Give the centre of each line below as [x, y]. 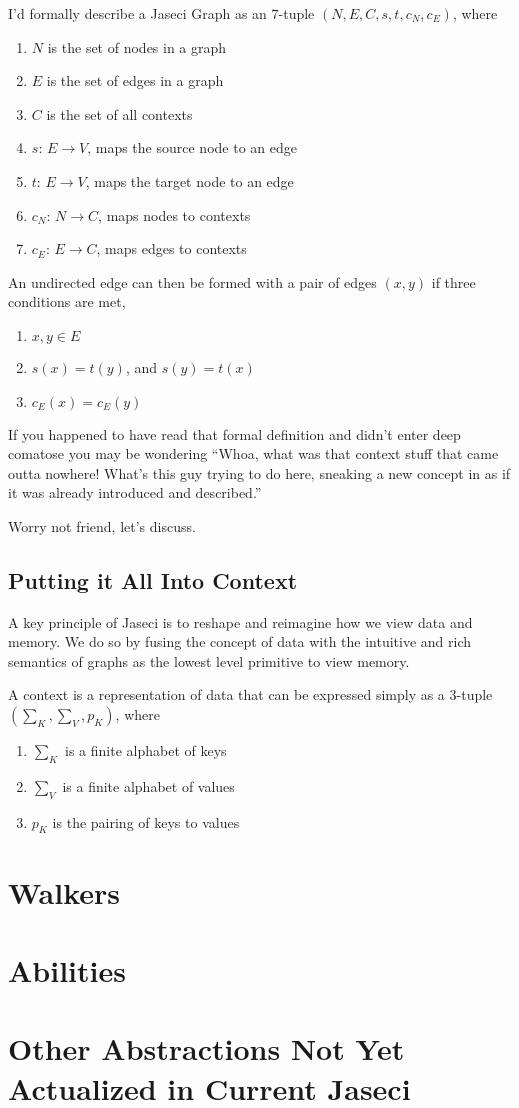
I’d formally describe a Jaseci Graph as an [137, 13]
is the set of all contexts [119, 113]
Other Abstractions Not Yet [206, 1048]
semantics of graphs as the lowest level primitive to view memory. [209, 660]
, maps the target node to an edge [189, 180]
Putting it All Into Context [153, 579]
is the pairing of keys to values [146, 821]
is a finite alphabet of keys [146, 750]
